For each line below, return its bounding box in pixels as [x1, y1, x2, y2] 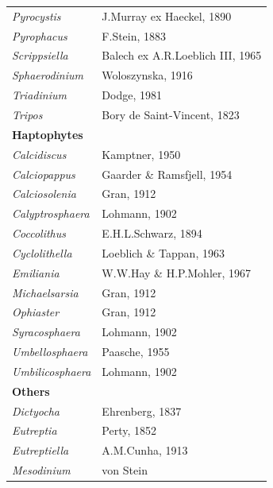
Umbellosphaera [12, 343, 88, 360]
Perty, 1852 [102, 422, 157, 439]
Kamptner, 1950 [102, 145, 181, 162]
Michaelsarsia [12, 284, 79, 300]
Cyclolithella [12, 244, 72, 261]
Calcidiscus [12, 145, 67, 162]
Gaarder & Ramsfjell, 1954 [102, 165, 233, 182]
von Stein [102, 462, 148, 478]
